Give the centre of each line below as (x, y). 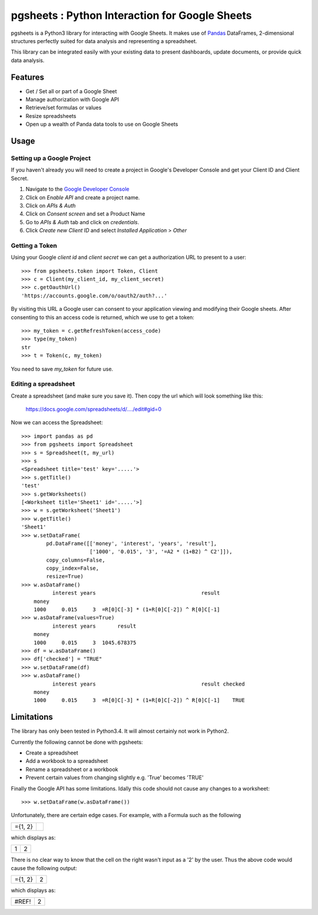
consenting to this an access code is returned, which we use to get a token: (102, 317)
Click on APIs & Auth (51, 205)
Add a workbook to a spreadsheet (67, 761)
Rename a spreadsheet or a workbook (72, 769)
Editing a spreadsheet (43, 384)
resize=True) (65, 576)
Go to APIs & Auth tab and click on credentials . (82, 222)
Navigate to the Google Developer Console (77, 189)
